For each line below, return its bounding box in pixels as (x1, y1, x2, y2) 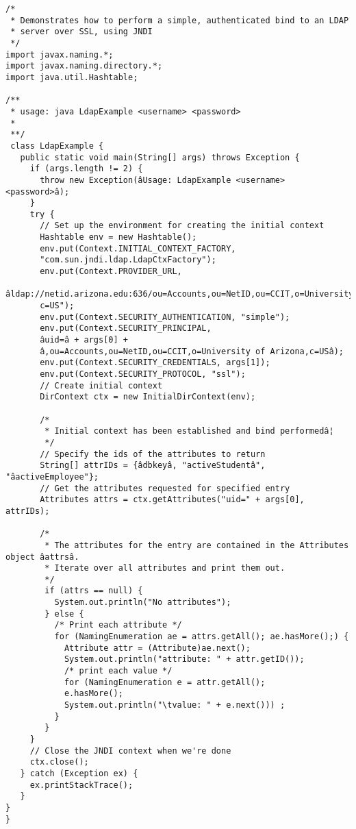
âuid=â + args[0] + (40, 335, 128, 345)
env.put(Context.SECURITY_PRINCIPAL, (40, 323, 212, 334)
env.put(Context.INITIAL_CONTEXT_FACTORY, (40, 243, 236, 253)
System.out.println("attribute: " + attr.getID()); (64, 654, 305, 665)
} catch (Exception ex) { (20, 768, 138, 778)
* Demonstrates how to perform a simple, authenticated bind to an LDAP (10, 15, 349, 25)
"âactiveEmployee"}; (5, 471, 99, 482)
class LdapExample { (10, 140, 104, 151)
